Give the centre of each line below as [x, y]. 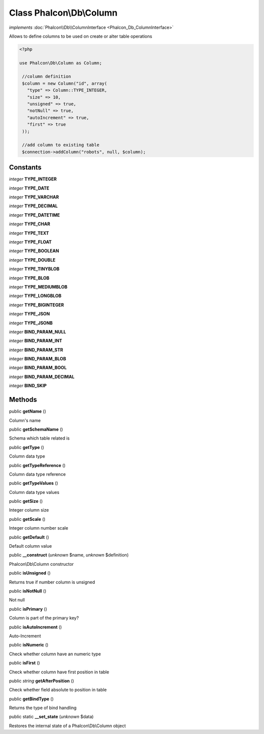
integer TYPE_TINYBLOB [34, 269]
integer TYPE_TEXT [29, 233]
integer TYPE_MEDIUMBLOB [38, 287]
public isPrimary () [28, 609]
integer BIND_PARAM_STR [36, 350]
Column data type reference [37, 474]
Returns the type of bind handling [43, 708]
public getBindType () [31, 699]
